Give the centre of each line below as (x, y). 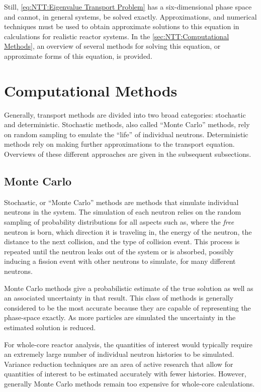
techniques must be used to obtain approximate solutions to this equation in (122, 26)
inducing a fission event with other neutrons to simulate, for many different (120, 261)
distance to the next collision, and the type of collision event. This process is (122, 241)
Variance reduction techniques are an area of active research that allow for (119, 364)
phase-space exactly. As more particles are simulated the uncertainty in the (120, 317)
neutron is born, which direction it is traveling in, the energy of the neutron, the (128, 231)
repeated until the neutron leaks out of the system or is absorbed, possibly (119, 251)
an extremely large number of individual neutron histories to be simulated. (119, 354)
